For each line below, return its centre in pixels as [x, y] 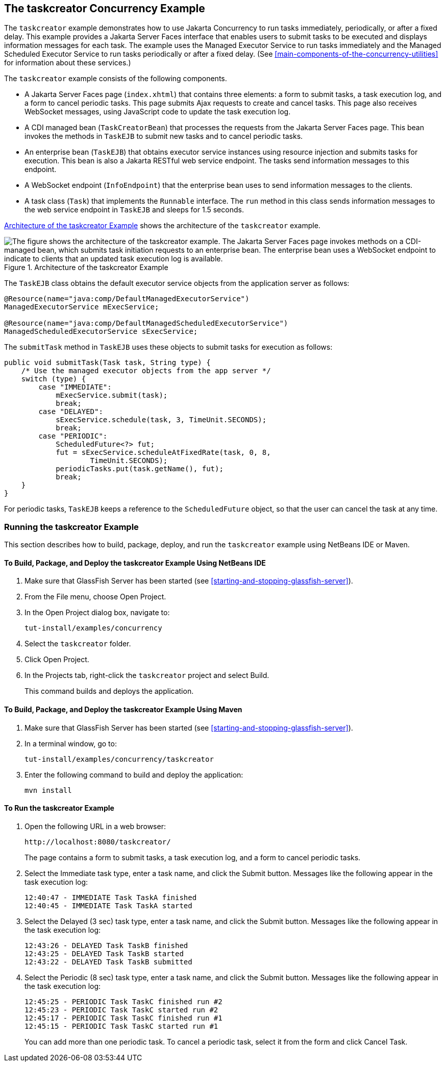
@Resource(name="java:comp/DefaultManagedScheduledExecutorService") [146, 323]
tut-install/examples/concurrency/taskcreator [119, 759]
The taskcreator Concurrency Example [105, 8]
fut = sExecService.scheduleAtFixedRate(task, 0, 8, [163, 453]
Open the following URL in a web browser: [95, 826]
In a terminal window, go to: [71, 743]
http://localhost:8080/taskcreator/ [98, 842]
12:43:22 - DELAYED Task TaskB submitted [108, 962]
